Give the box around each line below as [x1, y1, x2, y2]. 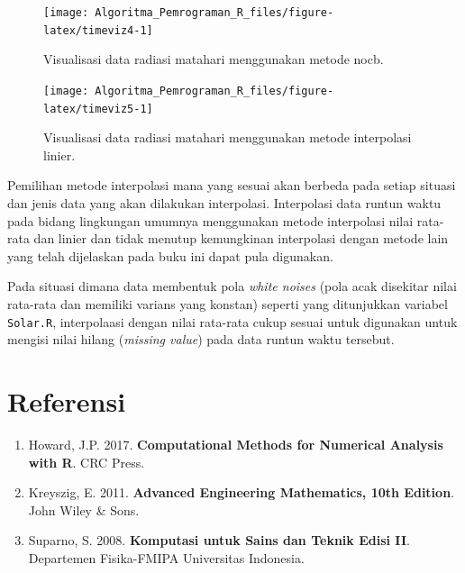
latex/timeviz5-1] [43, 102, 153, 115]
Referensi [7, 383, 126, 419]
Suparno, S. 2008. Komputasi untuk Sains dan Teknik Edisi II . [28, 531, 410, 550]
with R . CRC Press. [28, 452, 145, 471]
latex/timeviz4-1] [43, 23, 153, 37]
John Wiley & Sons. [28, 500, 140, 519]
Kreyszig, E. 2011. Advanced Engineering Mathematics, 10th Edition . [28, 483, 454, 502]
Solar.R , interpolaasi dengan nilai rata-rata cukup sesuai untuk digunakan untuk [7, 312, 458, 331]
